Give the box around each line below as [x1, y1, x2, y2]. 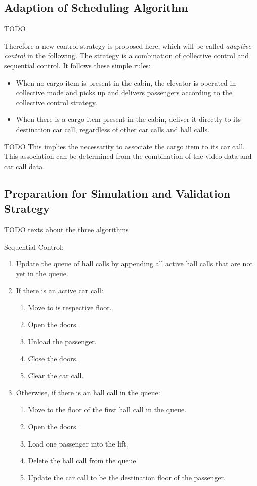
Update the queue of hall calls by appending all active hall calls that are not [16, 258, 253, 269]
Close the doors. [28, 353, 78, 363]
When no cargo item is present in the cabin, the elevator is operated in [16, 77, 236, 88]
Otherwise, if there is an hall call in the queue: [16, 387, 160, 397]
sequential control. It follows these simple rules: [4, 60, 151, 70]
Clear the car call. [28, 370, 84, 381]
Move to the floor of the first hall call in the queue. [28, 404, 187, 415]
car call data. [4, 160, 45, 171]
